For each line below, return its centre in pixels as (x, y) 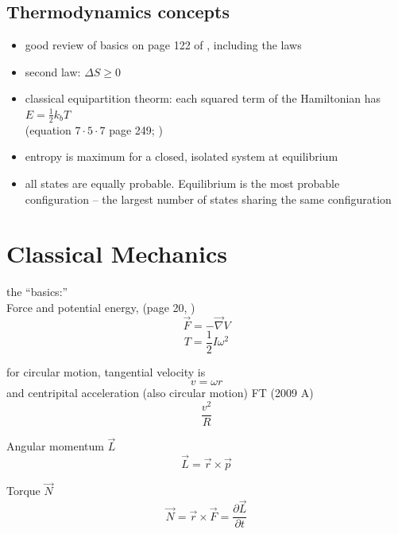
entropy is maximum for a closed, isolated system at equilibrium (182, 156)
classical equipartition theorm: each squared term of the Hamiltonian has (203, 98)
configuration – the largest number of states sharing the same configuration (208, 199)
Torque (23, 491)
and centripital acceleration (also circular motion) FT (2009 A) (160, 393)
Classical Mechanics (117, 253)
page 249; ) (136, 129)
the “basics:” (37, 292)
